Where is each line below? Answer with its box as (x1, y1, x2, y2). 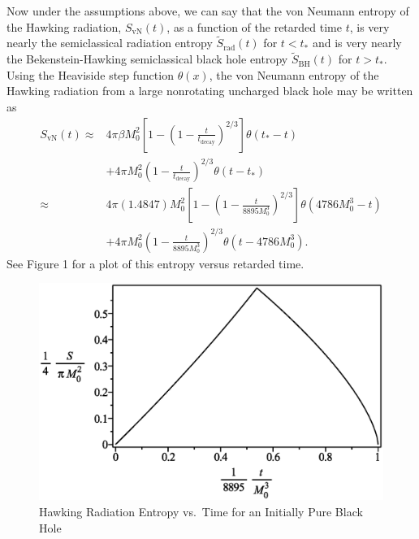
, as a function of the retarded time (166, 18, 342, 35)
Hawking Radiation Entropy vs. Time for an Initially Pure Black (39, 502, 363, 519)
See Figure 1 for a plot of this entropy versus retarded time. (6, 254, 305, 272)
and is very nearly (312, 34, 402, 51)
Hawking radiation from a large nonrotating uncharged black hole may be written (6, 82, 413, 99)
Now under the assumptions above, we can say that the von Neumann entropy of (6, 2, 409, 19)
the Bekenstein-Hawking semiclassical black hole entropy (6, 50, 288, 67)
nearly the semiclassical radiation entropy (6, 34, 213, 51)
